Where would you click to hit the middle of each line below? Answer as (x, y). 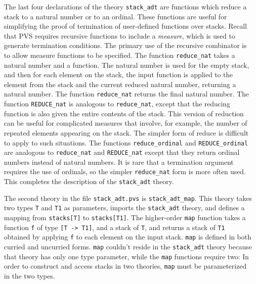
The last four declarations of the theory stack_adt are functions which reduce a (125, 6)
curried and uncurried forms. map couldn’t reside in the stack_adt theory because (128, 247)
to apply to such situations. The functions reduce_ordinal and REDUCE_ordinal (126, 142)
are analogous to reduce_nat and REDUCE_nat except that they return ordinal (122, 152)
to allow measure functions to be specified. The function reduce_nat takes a (120, 55)
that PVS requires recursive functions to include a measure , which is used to (120, 35)
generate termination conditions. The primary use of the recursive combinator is (125, 45)
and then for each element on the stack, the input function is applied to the (118, 74)
